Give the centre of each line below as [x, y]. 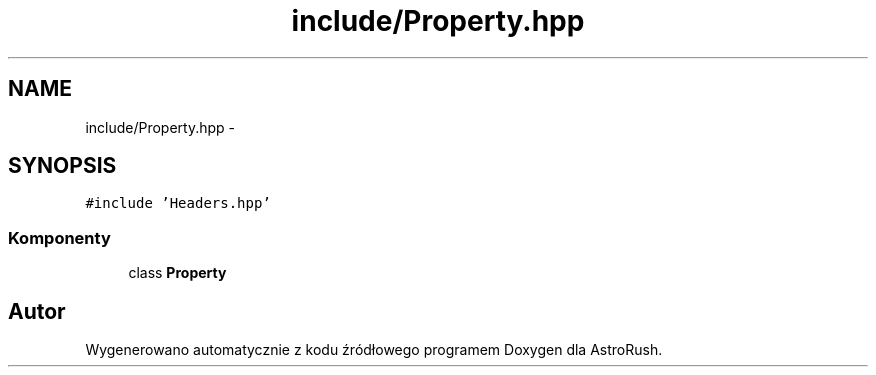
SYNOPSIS [62, 166]
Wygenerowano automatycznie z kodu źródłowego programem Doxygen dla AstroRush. [374, 350]
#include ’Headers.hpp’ [178, 203]
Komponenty [59, 237]
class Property [177, 273]
